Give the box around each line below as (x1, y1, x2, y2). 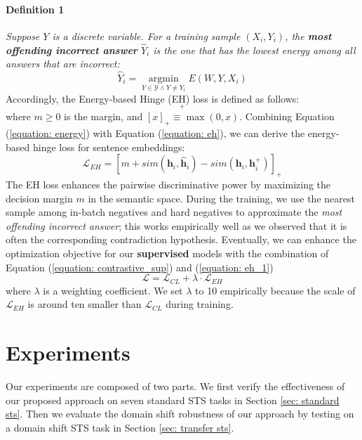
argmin (148, 74, 179, 84)
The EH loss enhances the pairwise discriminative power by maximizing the (6, 177, 331, 192)
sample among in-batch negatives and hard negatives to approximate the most (6, 205, 342, 219)
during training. (166, 297, 234, 311)
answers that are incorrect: (6, 56, 120, 71)
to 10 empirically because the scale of (195, 283, 356, 297)
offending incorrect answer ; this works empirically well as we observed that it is (6, 218, 347, 233)
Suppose (6, 28, 40, 43)
